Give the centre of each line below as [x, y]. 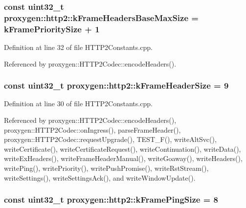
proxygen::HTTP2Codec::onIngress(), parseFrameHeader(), [92, 129]
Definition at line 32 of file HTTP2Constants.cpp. [78, 47]
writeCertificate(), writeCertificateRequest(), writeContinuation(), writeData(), [123, 149]
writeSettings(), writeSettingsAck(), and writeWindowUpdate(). [100, 177]
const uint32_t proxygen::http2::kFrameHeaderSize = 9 [116, 85]
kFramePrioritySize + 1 [52, 29]
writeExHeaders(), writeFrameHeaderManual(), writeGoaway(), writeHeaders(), [123, 158]
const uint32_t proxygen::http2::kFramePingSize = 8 [111, 199]
